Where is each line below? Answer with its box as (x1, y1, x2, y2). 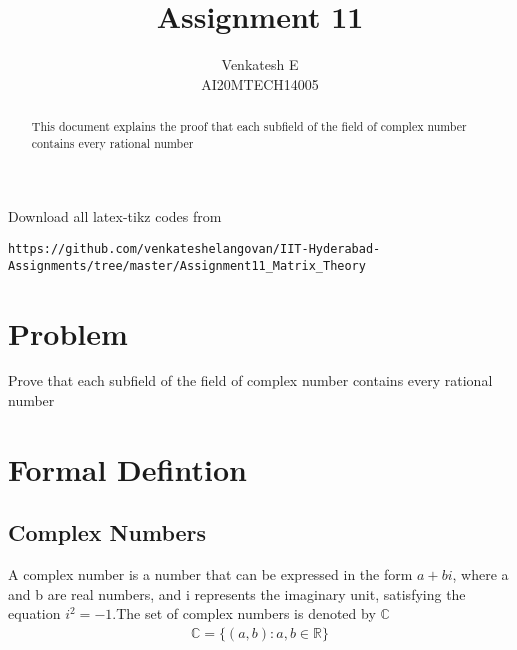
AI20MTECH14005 (201, 73, 319, 94)
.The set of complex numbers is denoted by (112, 603, 376, 624)
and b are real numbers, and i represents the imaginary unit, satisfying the (8, 583, 466, 604)
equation (8, 603, 61, 624)
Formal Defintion (8, 448, 247, 489)
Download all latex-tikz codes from (8, 206, 222, 227)
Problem (8, 312, 128, 353)
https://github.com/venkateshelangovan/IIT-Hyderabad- (8, 242, 381, 257)
